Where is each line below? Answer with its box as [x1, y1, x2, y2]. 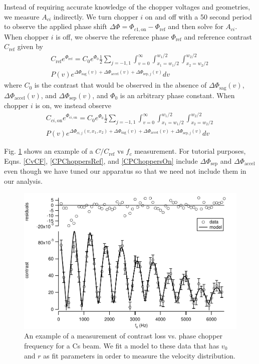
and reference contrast [184, 31, 252, 42]
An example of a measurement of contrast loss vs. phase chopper [24, 330, 223, 341]
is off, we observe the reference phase [56, 31, 169, 42]
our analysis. [4, 175, 43, 186]
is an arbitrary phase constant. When [120, 90, 235, 100]
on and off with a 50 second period [145, 11, 252, 22]
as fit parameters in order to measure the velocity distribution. [43, 350, 235, 360]
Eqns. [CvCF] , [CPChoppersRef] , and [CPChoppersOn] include [4, 155, 198, 166]
